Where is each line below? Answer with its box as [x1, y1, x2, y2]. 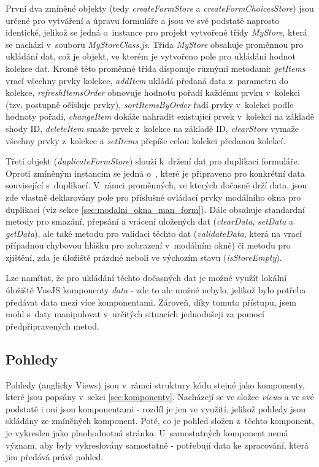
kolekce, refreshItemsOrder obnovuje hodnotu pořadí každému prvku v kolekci [6, 86, 300, 99]
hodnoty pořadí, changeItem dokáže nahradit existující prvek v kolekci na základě [6, 110, 314, 123]
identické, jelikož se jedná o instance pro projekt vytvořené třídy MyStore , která [6, 26, 307, 39]
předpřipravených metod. [6, 319, 99, 332]
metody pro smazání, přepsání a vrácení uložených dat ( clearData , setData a [6, 215, 293, 228]
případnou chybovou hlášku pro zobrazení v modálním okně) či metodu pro [6, 239, 291, 252]
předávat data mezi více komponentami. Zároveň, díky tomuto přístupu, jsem [6, 295, 296, 308]
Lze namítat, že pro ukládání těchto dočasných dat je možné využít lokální [6, 271, 287, 284]
